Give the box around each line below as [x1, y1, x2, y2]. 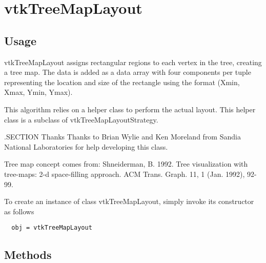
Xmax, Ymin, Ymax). [4, 87, 73, 97]
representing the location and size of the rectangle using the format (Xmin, [4, 76, 240, 87]
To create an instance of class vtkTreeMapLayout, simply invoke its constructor [4, 196, 254, 207]
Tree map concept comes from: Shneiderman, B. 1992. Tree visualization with [4, 158, 248, 169]
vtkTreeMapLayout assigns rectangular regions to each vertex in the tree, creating [4, 56, 262, 67]
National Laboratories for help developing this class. [4, 141, 168, 152]
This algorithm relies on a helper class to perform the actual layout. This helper [4, 104, 256, 114]
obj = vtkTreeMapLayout [11, 224, 92, 232]
